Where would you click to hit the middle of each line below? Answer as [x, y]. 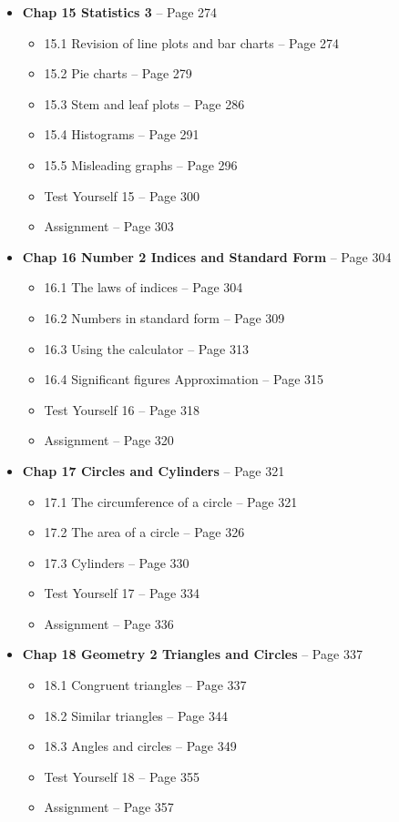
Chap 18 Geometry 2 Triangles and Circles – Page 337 [192, 654]
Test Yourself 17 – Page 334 [122, 593]
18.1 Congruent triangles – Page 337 [145, 685]
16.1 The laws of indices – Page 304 [143, 287]
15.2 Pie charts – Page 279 [118, 73]
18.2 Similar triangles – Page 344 [136, 715]
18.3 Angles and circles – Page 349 [140, 746]
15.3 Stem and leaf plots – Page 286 [144, 103]
